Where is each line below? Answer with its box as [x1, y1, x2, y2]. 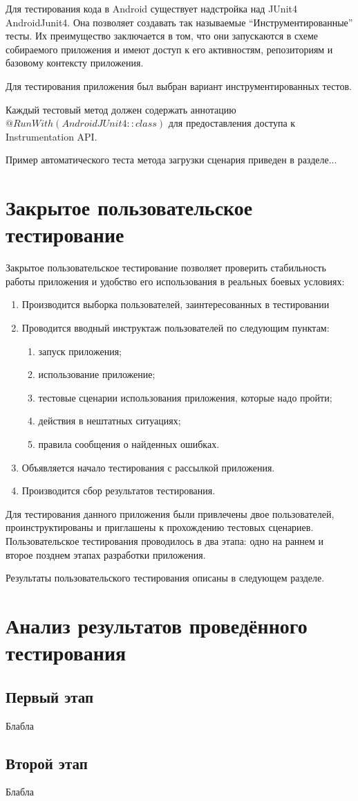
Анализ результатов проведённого [6, 611, 308, 639]
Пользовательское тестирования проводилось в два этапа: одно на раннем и [6, 533, 324, 548]
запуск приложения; [38, 343, 122, 358]
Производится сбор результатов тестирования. [21, 483, 216, 498]
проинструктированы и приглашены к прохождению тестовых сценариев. [6, 520, 314, 534]
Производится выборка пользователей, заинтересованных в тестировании [21, 297, 330, 312]
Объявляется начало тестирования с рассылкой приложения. [21, 460, 275, 474]
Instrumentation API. [6, 129, 97, 143]
